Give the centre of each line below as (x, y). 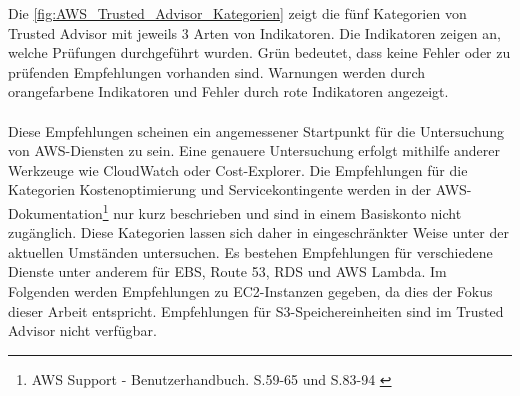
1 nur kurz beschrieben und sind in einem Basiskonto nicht (282, 211)
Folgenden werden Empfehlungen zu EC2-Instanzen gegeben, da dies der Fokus (250, 290)
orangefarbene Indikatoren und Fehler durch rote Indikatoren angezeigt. (228, 91)
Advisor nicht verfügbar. (82, 330)
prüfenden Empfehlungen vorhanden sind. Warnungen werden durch (217, 71)
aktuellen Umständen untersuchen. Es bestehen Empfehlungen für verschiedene (250, 251)
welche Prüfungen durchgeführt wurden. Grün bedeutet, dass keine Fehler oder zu (259, 52)
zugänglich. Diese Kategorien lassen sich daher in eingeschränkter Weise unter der (258, 232)
